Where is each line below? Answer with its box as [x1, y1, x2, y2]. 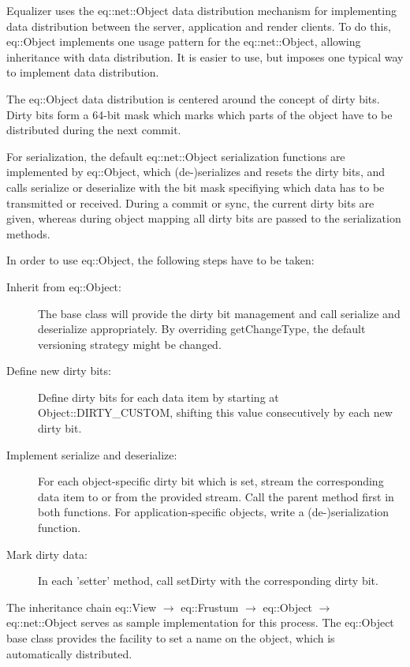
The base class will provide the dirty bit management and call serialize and [38, 305, 401, 321]
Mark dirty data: [6, 545, 88, 562]
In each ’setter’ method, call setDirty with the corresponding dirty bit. [38, 572, 378, 589]
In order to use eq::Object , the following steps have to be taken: [6, 252, 315, 268]
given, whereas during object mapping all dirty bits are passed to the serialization [6, 210, 401, 227]
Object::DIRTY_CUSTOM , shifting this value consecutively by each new [38, 404, 393, 421]
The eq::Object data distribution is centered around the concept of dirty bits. [6, 90, 380, 107]
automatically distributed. [6, 645, 132, 661]
